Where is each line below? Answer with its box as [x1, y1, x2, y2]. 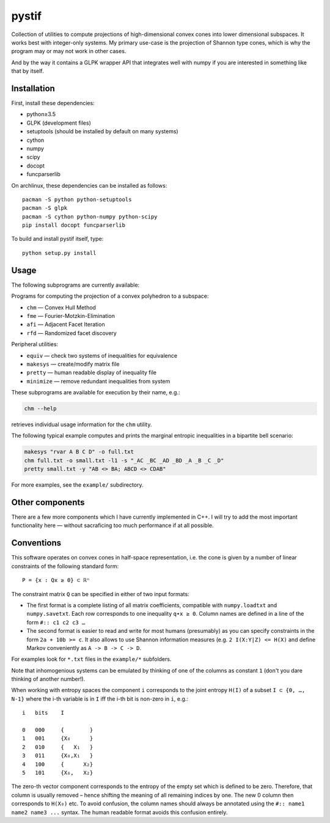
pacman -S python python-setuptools [22, 196, 132, 203]
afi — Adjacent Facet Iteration [26, 321, 105, 328]
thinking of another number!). [11, 676, 86, 683]
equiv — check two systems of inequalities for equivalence [26, 352, 177, 359]
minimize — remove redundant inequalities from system [26, 377, 170, 385]
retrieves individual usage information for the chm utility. [11, 421, 152, 428]
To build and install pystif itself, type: [11, 235, 104, 243]
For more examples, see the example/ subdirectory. [11, 481, 144, 489]
